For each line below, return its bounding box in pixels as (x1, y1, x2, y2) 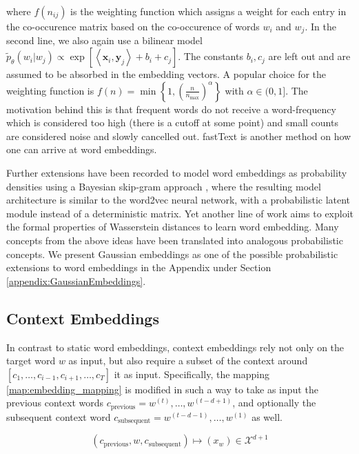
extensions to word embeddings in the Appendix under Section (6, 260, 271, 275)
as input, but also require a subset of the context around (68, 353, 308, 368)
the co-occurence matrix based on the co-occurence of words (6, 19, 260, 33)
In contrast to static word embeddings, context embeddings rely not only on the (6, 339, 345, 354)
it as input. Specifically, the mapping (114, 366, 269, 381)
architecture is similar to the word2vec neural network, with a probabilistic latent (6, 193, 351, 207)
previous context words (6, 395, 104, 410)
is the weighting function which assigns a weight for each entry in (70, 4, 347, 18)
